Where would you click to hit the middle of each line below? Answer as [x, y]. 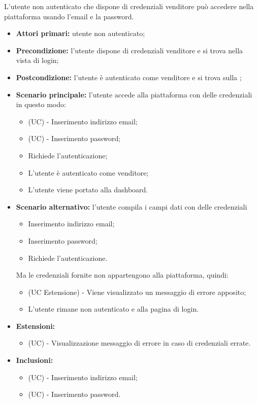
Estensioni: [36, 326]
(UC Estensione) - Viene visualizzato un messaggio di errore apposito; [137, 292]
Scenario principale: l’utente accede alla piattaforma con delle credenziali [134, 94]
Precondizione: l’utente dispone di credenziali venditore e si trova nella [130, 50]
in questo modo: [41, 104]
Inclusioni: [35, 360]
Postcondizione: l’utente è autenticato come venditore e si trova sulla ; [129, 77]
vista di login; [37, 60]
